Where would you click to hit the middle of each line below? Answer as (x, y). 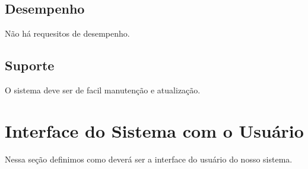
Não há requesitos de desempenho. (67, 33)
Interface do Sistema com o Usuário (154, 130)
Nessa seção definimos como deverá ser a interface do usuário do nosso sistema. (149, 159)
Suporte (30, 65)
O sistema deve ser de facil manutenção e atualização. (103, 90)
